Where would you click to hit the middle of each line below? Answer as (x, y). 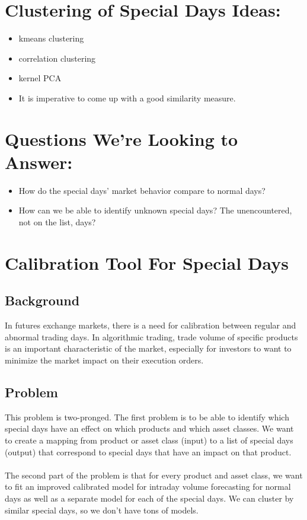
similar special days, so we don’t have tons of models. (102, 510)
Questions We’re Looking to (121, 138)
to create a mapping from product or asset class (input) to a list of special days (149, 440)
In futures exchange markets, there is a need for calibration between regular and (151, 325)
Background (42, 300)
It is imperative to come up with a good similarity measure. (127, 98)
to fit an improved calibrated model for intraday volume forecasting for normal (148, 486)
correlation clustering (57, 58)
